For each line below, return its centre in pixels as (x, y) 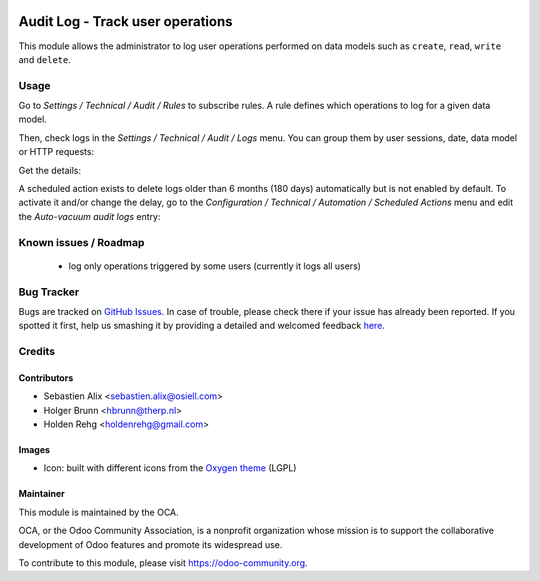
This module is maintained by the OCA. (98, 512)
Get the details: (50, 170)
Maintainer (41, 494)
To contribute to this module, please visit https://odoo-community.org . (163, 562)
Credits (36, 352)
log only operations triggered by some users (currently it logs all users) (215, 266)
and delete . (45, 59)
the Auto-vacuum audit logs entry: (89, 216)
